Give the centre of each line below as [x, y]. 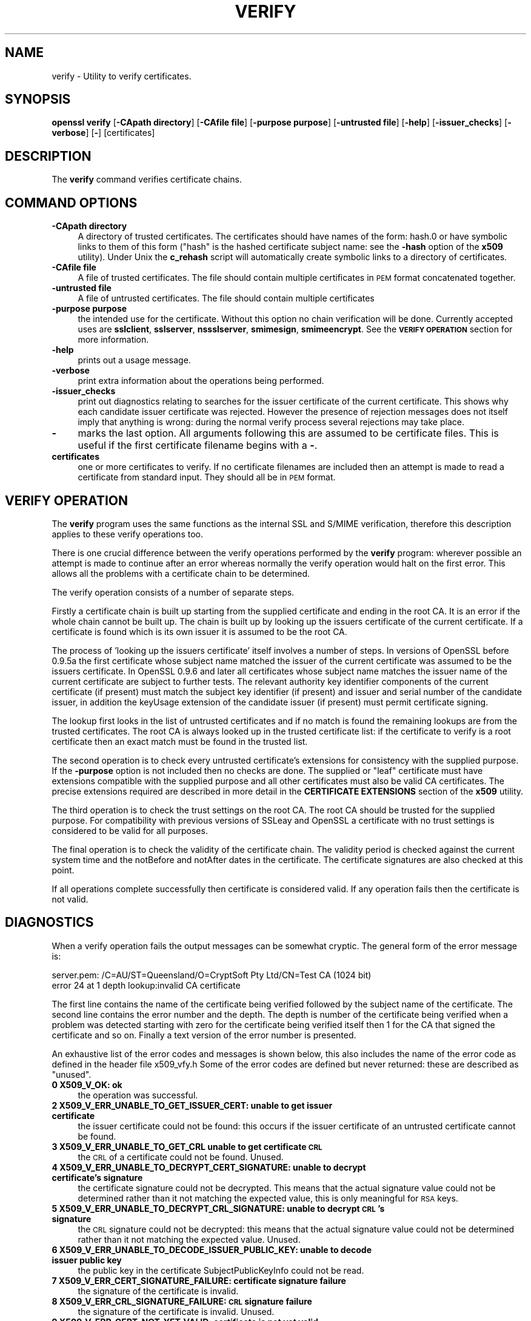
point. [63, 870]
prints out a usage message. [134, 360]
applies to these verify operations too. [127, 534]
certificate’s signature [97, 1177]
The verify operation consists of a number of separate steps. [173, 592]
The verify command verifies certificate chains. [147, 180]
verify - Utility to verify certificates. [122, 76]
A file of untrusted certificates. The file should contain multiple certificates [226, 298]
